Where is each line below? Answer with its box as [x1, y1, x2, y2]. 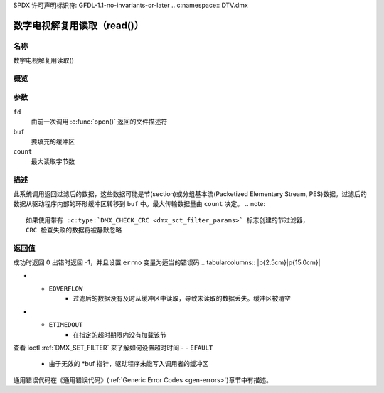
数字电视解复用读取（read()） [13, 19, 144, 31]
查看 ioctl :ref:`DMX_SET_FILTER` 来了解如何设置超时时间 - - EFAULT [13, 343, 213, 352]
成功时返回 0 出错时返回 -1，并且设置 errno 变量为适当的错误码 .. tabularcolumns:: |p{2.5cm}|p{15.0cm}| [13, 258, 321, 267]
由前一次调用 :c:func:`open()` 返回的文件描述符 [31, 117, 168, 126]
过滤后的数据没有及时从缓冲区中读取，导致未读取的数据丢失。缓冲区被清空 [73, 294, 291, 303]
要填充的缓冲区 [31, 137, 75, 146]
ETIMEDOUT [48, 321, 83, 329]
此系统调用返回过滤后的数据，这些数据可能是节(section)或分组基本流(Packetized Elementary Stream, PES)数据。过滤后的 [13, 189, 367, 198]
